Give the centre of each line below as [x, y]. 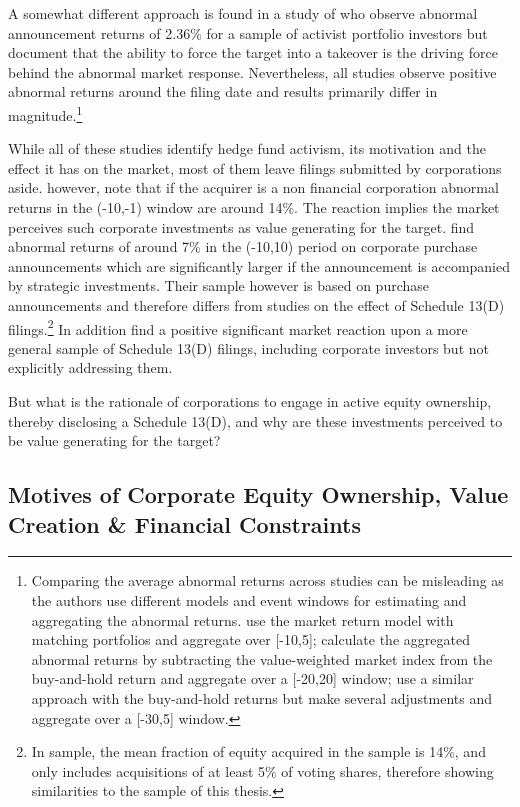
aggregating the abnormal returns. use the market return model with [242, 619]
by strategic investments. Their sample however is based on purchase [219, 285]
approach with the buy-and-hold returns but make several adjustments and [261, 697]
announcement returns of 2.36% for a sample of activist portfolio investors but [248, 32]
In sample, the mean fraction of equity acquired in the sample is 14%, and [258, 751]
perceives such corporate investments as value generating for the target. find [241, 226]
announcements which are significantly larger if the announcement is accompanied [259, 265]
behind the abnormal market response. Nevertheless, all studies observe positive [252, 71]
